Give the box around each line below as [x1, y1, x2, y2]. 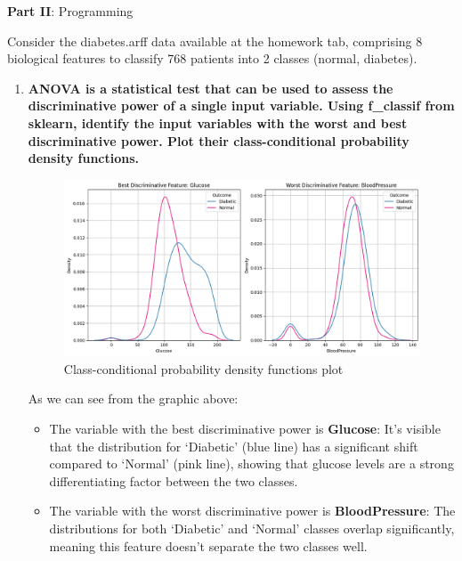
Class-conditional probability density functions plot [63, 359, 344, 378]
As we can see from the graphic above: [28, 389, 239, 408]
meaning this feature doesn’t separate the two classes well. [49, 536, 368, 555]
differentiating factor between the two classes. [49, 471, 298, 490]
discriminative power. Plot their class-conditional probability [28, 131, 409, 150]
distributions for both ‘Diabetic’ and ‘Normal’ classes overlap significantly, [49, 519, 455, 538]
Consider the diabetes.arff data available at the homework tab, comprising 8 [7, 31, 423, 50]
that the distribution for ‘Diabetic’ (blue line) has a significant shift [49, 436, 418, 455]
